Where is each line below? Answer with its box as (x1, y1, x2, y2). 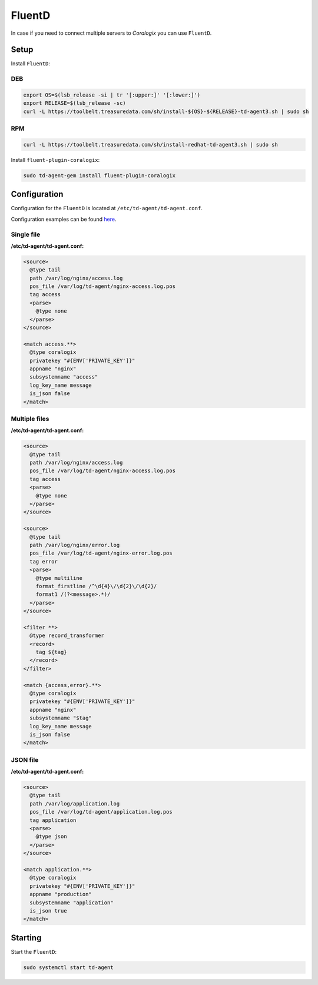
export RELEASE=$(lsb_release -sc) (23, 100, 126, 107)
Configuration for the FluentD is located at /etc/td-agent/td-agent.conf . (11, 205, 203, 212)
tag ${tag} (35, 649, 67, 656)
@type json (35, 833, 67, 840)
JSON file (11, 755, 39, 764)
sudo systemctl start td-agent (23, 964, 114, 971)
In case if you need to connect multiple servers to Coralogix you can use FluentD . (11, 29, 212, 37)
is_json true (29, 907, 67, 914)
